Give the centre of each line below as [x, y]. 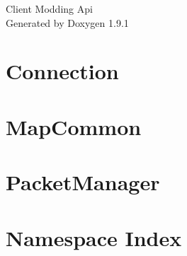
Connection [62, 71]
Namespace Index [94, 237]
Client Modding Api [49, 8]
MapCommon [74, 126]
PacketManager [83, 182]
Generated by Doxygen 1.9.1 [67, 22]
